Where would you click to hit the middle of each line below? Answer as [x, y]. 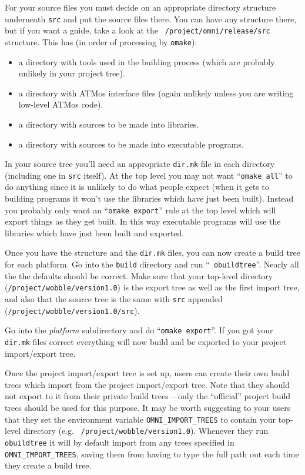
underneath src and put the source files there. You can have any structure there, [151, 19]
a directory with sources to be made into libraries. [109, 124]
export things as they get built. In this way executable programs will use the [143, 221]
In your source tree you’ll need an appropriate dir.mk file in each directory [140, 164]
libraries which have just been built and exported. [95, 233]
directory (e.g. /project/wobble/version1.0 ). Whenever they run [146, 431]
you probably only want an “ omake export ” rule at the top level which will [140, 210]
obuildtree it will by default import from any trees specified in [120, 442]
